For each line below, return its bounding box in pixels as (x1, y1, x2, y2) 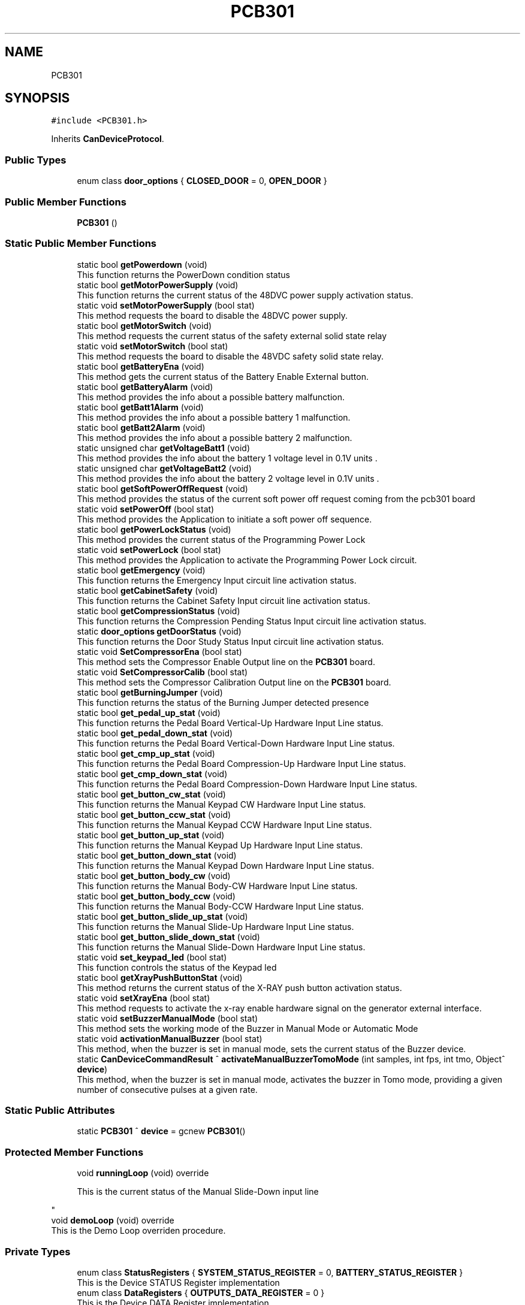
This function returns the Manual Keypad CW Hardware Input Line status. (77, 799, 366, 809)
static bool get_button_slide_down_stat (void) (77, 931, 260, 942)
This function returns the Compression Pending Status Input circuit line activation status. (77, 615, 427, 626)
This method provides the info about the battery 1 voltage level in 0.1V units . (77, 452, 378, 463)
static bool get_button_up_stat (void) (77, 829, 225, 840)
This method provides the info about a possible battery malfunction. (77, 391, 345, 402)
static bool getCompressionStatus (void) (77, 605, 240, 616)
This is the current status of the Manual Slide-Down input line (77, 1186, 319, 1197)
